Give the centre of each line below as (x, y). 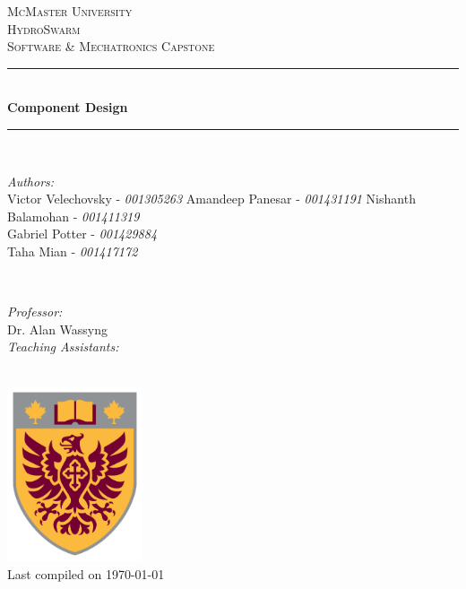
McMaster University (70, 11)
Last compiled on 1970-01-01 (86, 573)
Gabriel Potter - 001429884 (82, 234)
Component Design (68, 107)
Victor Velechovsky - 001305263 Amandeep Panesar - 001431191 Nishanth (211, 199)
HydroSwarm (44, 28)
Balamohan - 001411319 (73, 216)
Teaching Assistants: (63, 346)
